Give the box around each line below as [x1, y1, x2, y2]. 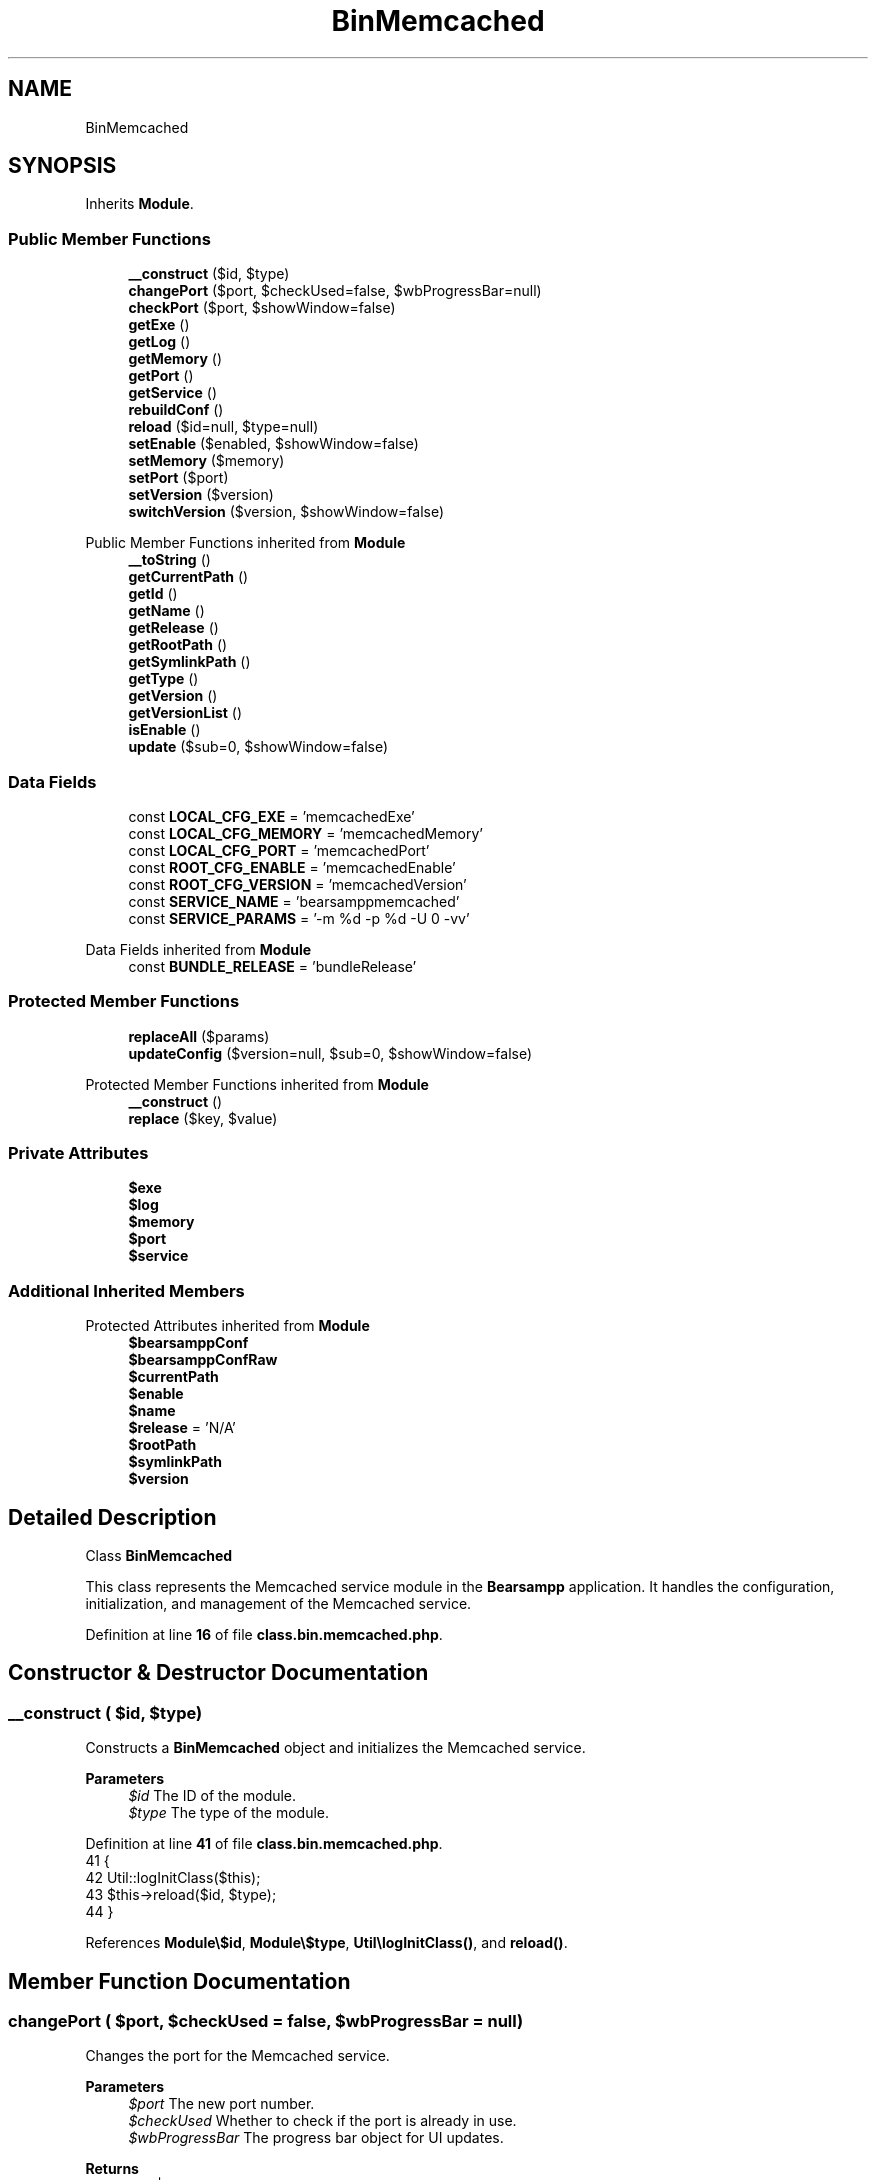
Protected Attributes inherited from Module [85, 1317, 370, 1335]
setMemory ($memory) [128, 452, 285, 470]
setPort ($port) [128, 469, 229, 487]
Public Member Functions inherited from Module [85, 534, 406, 552]
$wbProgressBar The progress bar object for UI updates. [128, 2129, 504, 2147]
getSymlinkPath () [128, 653, 251, 671]
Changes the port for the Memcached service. [85, 2047, 390, 2065]
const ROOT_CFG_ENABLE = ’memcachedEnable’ [128, 858, 456, 876]
